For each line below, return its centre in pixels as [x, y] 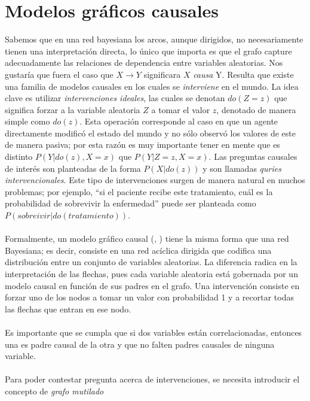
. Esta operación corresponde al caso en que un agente [179, 121]
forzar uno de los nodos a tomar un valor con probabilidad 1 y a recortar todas [149, 297]
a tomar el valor [181, 109]
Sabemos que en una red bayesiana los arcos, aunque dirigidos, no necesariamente [154, 39]
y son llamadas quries [242, 168]
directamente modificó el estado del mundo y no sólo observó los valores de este [151, 133]
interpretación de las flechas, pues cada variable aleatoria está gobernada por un [151, 274]
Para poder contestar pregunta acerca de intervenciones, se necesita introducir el [152, 379]
